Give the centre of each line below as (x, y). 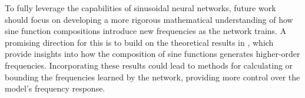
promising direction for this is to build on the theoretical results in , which (139, 42)
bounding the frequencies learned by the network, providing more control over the (152, 77)
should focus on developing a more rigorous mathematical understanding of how (149, 19)
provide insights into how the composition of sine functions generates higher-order (152, 54)
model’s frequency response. (55, 88)
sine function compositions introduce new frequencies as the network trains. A (146, 31)
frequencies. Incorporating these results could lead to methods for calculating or (149, 65)
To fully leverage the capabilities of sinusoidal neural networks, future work (140, 8)
